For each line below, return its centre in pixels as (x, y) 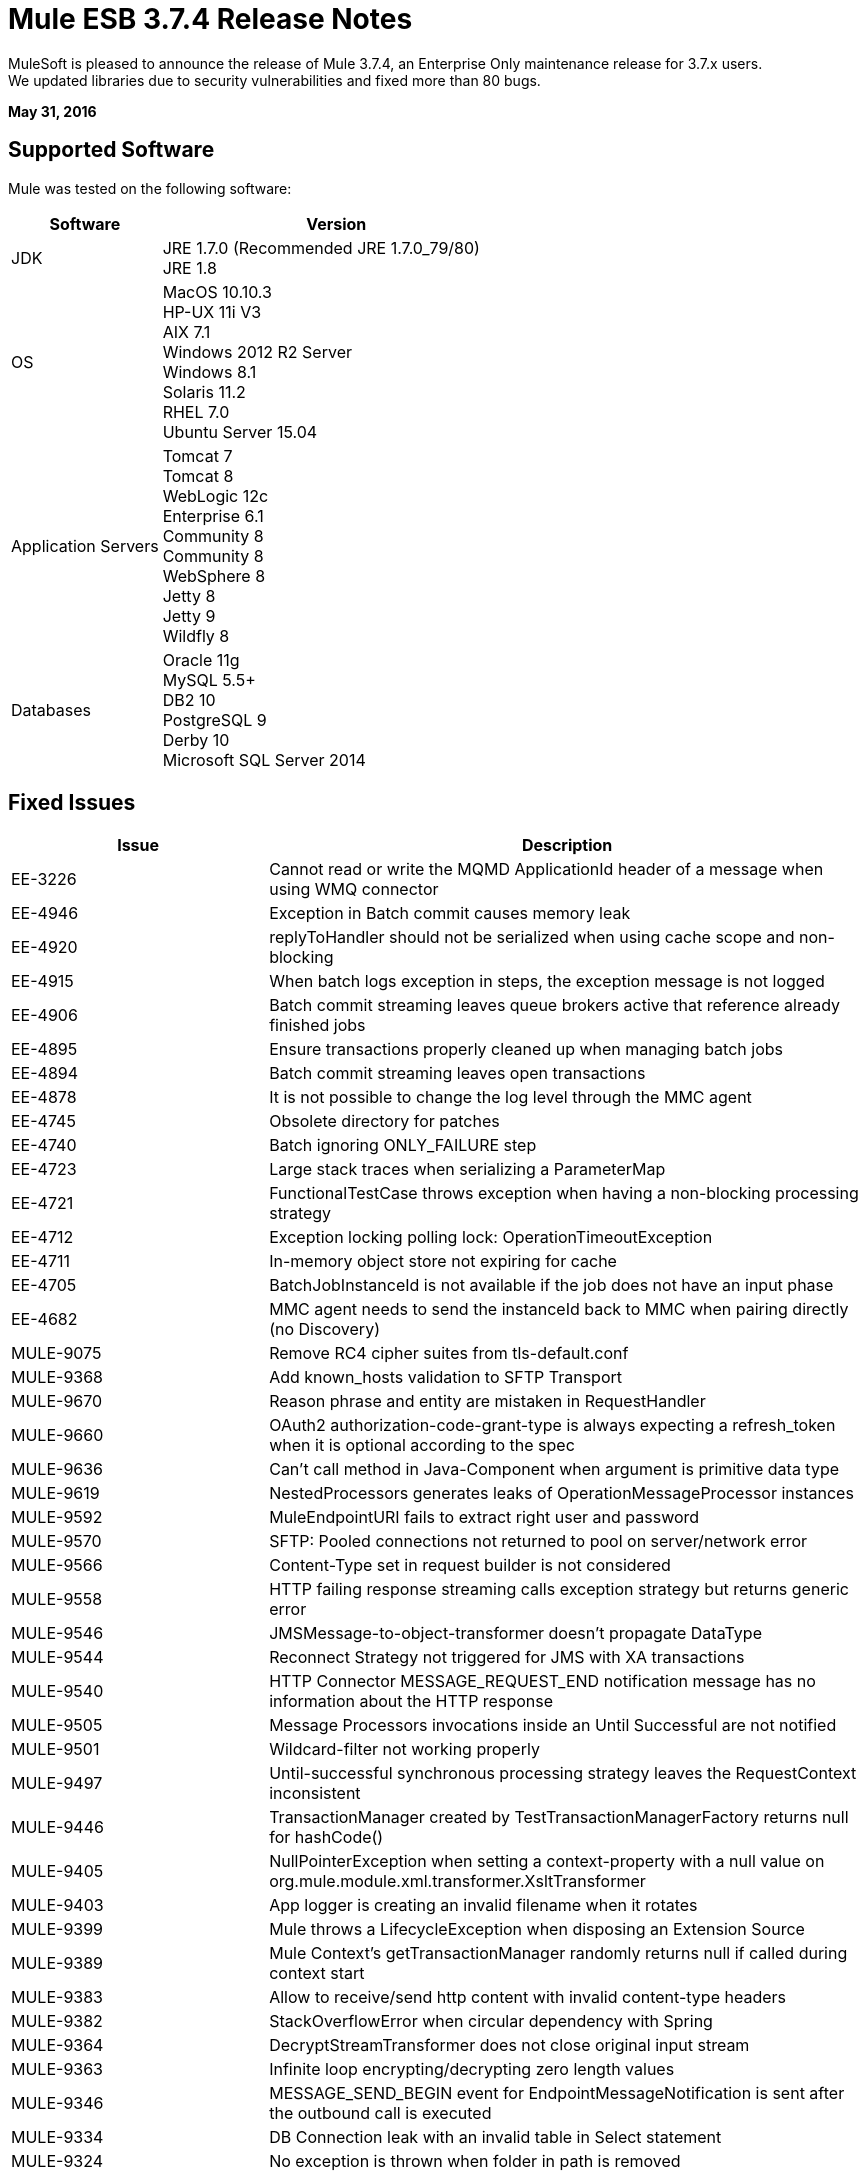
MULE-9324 (57, 2161)
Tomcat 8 (198, 475)
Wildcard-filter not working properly (404, 1749)
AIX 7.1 (186, 331)
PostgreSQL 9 (214, 719)
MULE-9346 (57, 2103)
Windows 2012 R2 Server (257, 351)
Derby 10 (196, 739)
